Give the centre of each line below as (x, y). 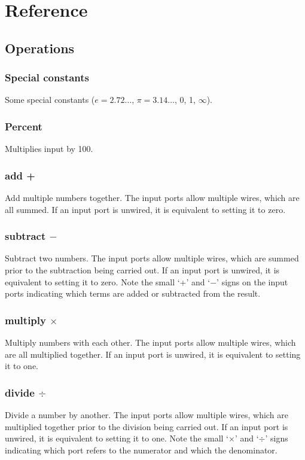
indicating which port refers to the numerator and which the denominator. (141, 450)
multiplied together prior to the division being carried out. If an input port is (147, 426)
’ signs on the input (252, 281)
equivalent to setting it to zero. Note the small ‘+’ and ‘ (108, 281)
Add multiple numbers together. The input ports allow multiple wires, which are (152, 197)
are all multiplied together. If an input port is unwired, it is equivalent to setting (153, 354)
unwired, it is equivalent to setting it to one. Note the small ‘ (117, 438)
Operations (40, 48)
